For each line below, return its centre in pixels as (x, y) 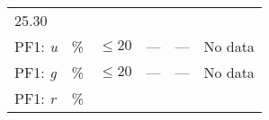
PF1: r (35, 98)
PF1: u (36, 46)
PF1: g (36, 72)
